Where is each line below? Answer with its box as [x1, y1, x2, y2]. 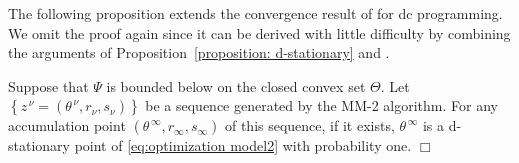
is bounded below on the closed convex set [106, 75, 366, 96]
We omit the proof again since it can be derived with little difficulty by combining [8, 22, 511, 43]
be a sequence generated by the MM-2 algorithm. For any [145, 95, 498, 116]
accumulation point [8, 115, 126, 136]
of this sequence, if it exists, [224, 115, 395, 136]
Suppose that [8, 75, 89, 96]
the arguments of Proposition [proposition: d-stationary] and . [8, 42, 390, 63]
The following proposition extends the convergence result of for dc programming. [8, 3, 503, 23]
